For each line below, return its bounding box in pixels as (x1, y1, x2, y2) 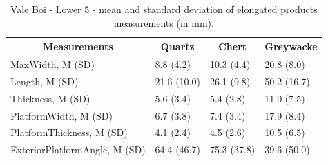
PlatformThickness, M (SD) (10, 125, 128, 140)
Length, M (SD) (10, 74, 79, 88)
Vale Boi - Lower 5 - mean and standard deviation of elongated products (10, 2, 318, 16)
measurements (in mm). (113, 15, 214, 30)
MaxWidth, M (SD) (10, 57, 95, 71)
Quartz (160, 39, 195, 54)
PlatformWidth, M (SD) (10, 108, 113, 122)
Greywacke (264, 39, 318, 54)
